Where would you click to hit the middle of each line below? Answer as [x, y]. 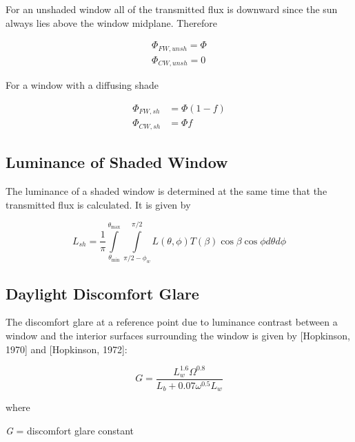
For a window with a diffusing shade [82, 85]
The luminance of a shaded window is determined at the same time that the [166, 190]
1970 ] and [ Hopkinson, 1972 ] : [67, 349]
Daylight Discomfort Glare [102, 293]
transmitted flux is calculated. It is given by [98, 204]
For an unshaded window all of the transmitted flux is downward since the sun [172, 9]
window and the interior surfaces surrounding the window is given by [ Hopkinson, [178, 335]
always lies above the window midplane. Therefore [112, 22]
